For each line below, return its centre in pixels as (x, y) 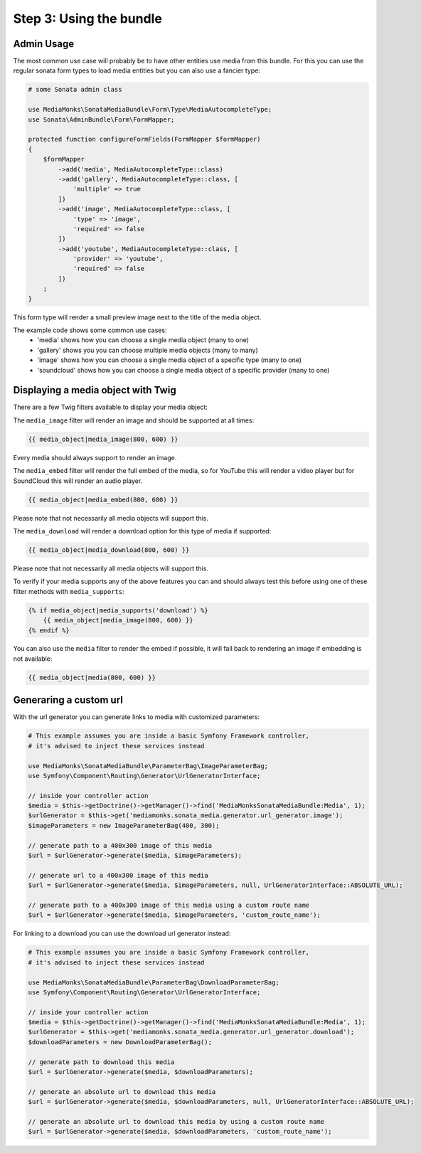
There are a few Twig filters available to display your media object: (110, 407)
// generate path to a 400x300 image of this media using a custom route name (169, 905)
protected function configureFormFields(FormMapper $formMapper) (144, 139)
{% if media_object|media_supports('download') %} (118, 610)
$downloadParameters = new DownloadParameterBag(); (120, 1042)
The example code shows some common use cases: (90, 330)
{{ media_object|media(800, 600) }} (92, 677)
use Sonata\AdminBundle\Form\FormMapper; (101, 119)
